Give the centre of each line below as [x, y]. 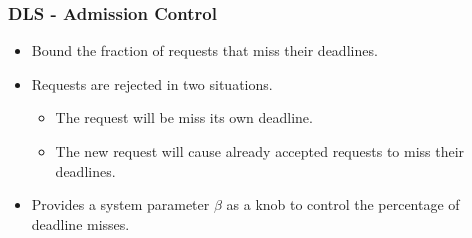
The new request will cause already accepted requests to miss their [260, 151]
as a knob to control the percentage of [343, 204]
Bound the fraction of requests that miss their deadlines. [204, 50]
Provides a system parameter [120, 204]
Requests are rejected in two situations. [152, 83]
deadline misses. [80, 223]
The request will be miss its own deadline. [184, 117]
